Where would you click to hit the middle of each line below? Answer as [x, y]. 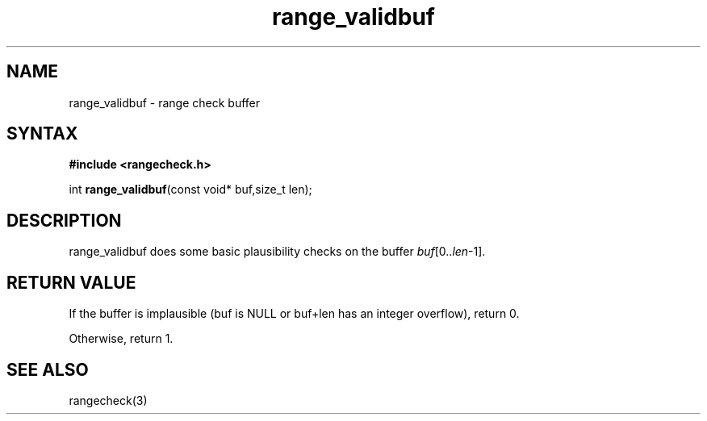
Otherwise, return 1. [121, 339]
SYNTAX [42, 134]
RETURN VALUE [71, 282]
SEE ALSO [48, 369]
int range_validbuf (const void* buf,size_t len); [190, 190]
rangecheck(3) [108, 400]
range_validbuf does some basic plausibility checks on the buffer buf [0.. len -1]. [277, 252]
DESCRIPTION [64, 220]
